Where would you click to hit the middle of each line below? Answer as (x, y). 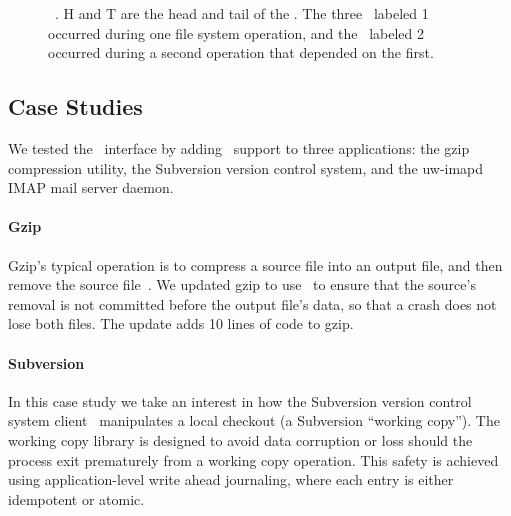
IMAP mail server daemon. (91, 187)
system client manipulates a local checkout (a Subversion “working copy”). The (254, 420)
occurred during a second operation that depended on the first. (241, 52)
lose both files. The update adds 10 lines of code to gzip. (181, 323)
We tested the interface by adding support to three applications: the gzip (239, 147)
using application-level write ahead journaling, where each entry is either (231, 479)
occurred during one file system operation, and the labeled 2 (236, 32)
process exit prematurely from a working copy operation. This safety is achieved (253, 459)
